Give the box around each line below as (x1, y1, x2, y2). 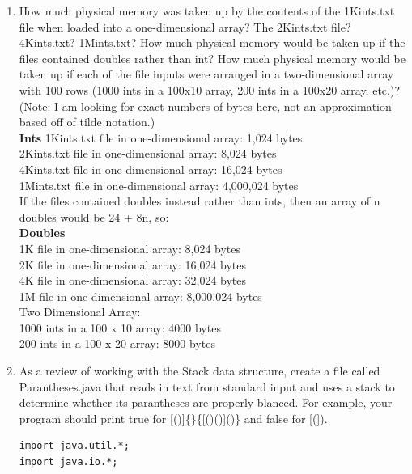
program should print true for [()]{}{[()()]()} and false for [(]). (19, 409, 328, 426)
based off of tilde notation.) (19, 113, 155, 130)
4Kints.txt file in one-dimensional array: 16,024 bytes (19, 160, 282, 177)
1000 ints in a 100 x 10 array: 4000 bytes (19, 319, 221, 336)
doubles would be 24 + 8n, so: (19, 208, 169, 225)
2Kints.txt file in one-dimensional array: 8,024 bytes (19, 145, 277, 162)
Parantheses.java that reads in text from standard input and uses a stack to (19, 378, 395, 395)
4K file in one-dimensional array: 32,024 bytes (19, 272, 247, 289)
